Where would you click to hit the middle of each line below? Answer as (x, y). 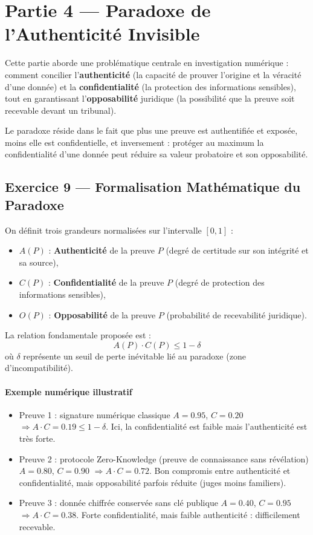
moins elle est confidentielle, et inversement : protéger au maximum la (134, 142)
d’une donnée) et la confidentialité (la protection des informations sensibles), (150, 86)
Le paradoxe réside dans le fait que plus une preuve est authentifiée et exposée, (151, 130)
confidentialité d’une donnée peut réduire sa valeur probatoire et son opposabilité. (156, 154)
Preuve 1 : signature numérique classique (95, 414)
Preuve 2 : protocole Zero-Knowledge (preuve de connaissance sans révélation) (164, 458)
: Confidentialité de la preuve (106, 282)
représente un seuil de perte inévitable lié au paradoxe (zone (134, 356)
